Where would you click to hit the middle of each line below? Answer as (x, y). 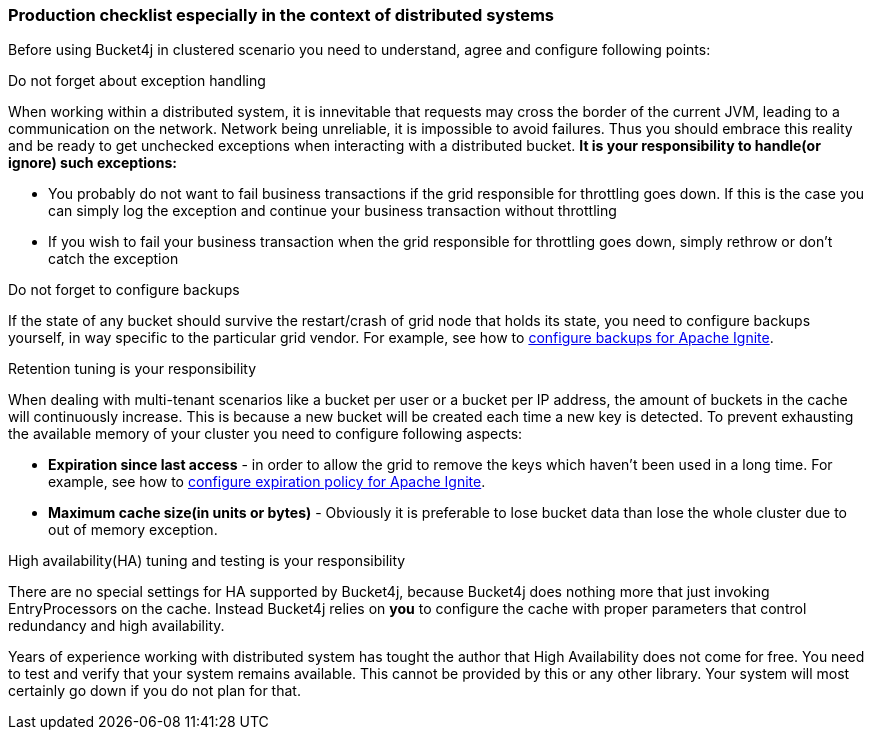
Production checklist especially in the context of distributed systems (281, 15)
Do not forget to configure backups (124, 290)
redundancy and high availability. (116, 626)
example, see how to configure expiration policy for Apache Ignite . (267, 482)
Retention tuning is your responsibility (132, 369)
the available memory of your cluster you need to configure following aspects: (265, 434)
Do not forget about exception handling (137, 81)
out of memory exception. (133, 530)
